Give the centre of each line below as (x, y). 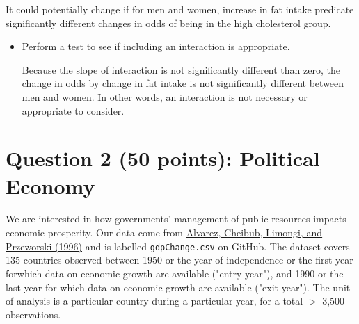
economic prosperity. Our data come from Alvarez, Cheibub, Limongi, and (164, 233)
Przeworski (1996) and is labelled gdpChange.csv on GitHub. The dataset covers (178, 246)
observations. (33, 314)
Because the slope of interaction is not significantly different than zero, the (181, 69)
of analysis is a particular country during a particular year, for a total (154, 301)
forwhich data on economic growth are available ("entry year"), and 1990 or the (175, 273)
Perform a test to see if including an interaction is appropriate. (156, 46)
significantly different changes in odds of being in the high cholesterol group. (168, 23)
